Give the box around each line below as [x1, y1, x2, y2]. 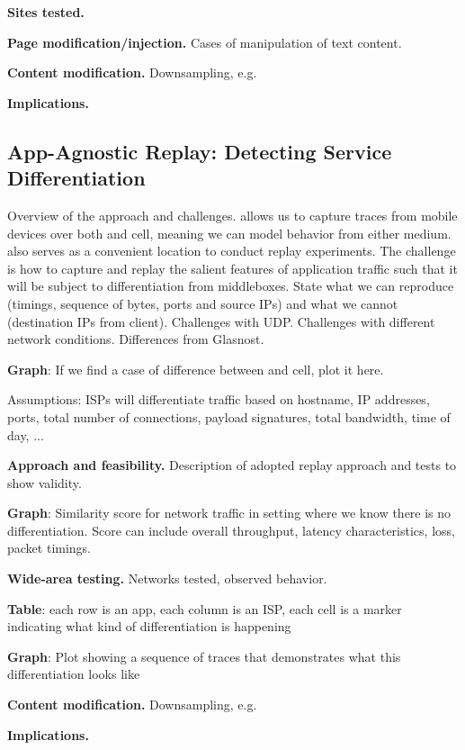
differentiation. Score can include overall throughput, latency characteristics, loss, [7, 520, 455, 539]
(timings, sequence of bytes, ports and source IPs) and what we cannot [7, 294, 398, 312]
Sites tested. [7, 3, 85, 21]
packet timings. [7, 538, 92, 557]
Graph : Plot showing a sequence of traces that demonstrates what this [7, 646, 401, 665]
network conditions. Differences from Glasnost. [7, 330, 264, 348]
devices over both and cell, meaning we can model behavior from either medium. [7, 223, 452, 242]
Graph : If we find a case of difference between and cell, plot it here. [7, 359, 384, 378]
